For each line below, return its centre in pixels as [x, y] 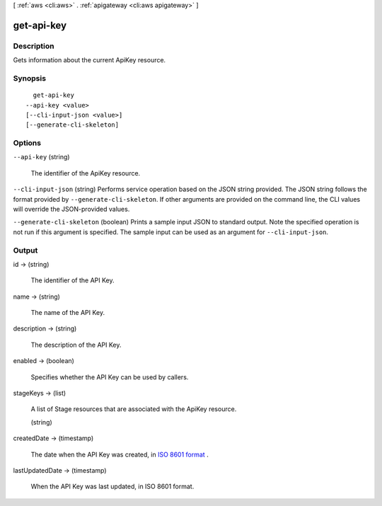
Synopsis [29, 78]
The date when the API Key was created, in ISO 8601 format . [120, 454]
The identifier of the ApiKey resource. [86, 173]
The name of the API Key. [68, 313]
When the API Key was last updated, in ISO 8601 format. [112, 487]
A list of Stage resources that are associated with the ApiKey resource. [134, 409]
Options [27, 143]
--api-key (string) [41, 157]
